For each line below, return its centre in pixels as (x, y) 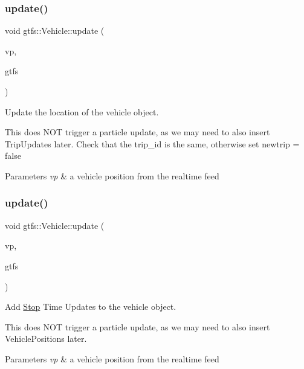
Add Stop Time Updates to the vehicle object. (91, 306)
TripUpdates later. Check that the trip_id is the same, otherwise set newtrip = (152, 143)
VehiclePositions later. (46, 339)
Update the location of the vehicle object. (82, 111)
